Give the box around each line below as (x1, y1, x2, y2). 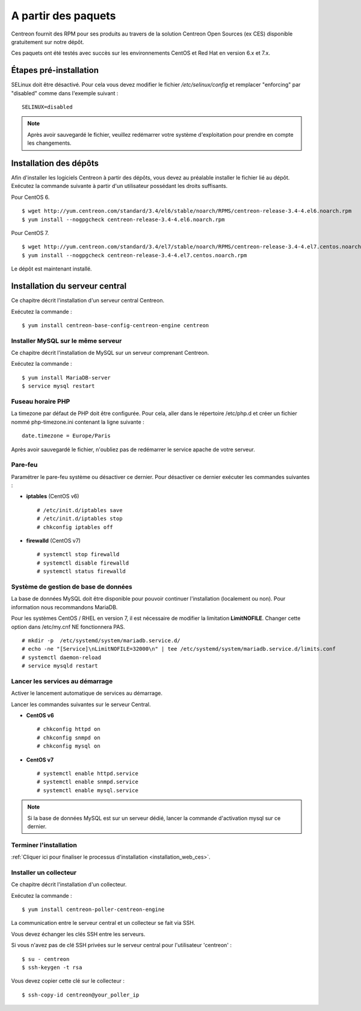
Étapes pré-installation (11, 65, 99, 75)
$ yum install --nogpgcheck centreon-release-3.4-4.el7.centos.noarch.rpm (22, 252, 247, 258)
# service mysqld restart (22, 663, 99, 669)
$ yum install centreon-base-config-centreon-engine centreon (22, 322, 209, 328)
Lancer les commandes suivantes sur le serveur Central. (11, 701, 151, 708)
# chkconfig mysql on (37, 743, 100, 750)
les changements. (27, 139, 72, 147)
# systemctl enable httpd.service (37, 770, 138, 777)
